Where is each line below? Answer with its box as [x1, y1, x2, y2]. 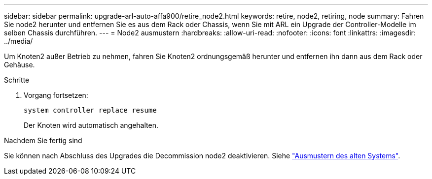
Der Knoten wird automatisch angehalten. [24, 121, 158, 129]
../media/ [4, 37, 33, 45]
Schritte [4, 76, 30, 84]
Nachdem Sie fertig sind [4, 136, 82, 145]
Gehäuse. [4, 60, 35, 69]
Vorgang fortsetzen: [24, 91, 88, 99]
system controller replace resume [24, 106, 157, 114]
